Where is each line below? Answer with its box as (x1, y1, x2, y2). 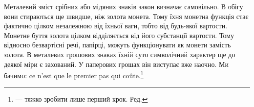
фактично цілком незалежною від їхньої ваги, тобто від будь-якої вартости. (4, 21, 228, 31)
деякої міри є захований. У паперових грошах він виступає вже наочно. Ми (4, 59, 229, 69)
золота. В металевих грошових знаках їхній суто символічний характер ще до (4, 49, 235, 59)
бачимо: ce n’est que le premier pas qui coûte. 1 (4, 69, 144, 80)
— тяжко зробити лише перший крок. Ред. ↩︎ (15, 94, 148, 104)
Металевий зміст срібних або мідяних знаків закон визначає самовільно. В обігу (4, 1, 243, 11)
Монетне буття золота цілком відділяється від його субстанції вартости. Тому (4, 30, 234, 40)
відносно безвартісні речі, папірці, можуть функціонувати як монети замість (4, 40, 231, 50)
